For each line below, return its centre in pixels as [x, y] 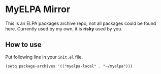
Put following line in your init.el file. [44, 57]
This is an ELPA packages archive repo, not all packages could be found [81, 23]
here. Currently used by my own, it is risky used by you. [64, 28]
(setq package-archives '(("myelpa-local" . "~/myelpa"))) [69, 66]
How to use [23, 45]
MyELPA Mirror [38, 9]
